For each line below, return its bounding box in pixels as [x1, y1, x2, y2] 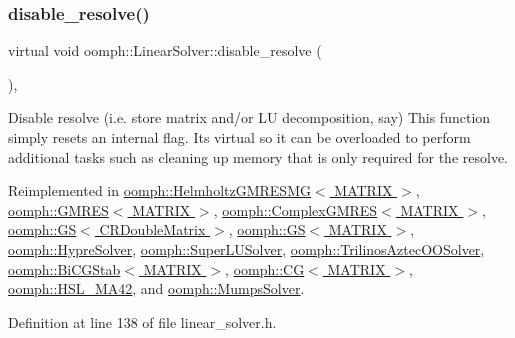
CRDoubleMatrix [99, 219, 206, 240]
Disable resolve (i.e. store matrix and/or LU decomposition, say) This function [8, 107, 491, 128]
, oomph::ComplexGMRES [213, 199, 378, 220]
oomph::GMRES [8, 199, 109, 220]
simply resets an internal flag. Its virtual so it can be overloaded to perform [8, 127, 471, 147]
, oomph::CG [225, 258, 305, 279]
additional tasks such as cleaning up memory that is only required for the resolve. [8, 146, 508, 167]
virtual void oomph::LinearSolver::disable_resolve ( [8, 40, 322, 61]
